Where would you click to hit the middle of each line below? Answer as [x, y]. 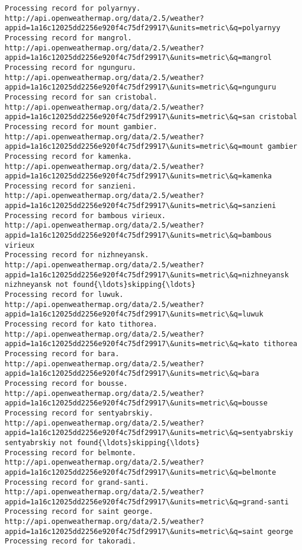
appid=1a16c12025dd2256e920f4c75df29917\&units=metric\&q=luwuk [134, 314]
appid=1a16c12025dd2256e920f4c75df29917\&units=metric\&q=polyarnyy [143, 28]
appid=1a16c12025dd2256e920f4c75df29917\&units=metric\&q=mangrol [139, 58]
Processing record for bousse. [66, 383]
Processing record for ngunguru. [70, 67]
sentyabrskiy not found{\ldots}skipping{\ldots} [102, 442]
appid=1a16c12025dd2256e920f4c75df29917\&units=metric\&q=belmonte [141, 472]
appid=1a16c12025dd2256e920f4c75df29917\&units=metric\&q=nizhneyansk [147, 275]
